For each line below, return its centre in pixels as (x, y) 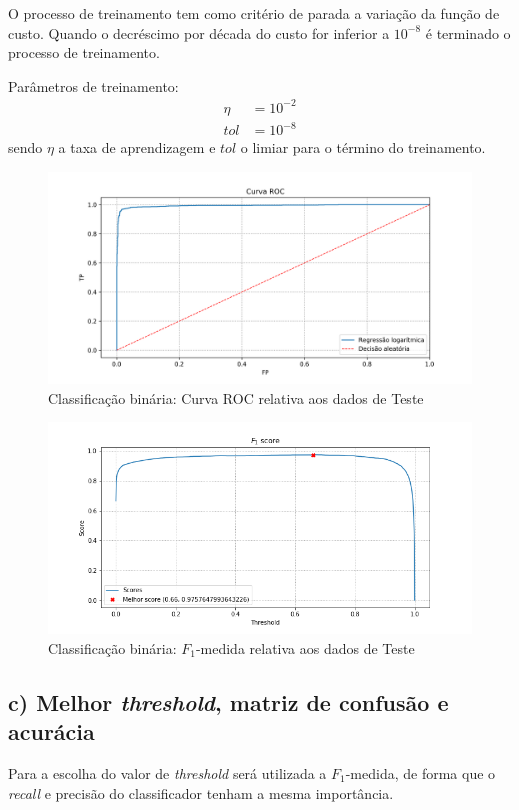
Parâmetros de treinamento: (93, 85)
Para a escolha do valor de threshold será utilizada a (167, 773)
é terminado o (468, 32)
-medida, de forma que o (420, 773)
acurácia (51, 731)
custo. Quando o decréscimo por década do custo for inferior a (199, 32)
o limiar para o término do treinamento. (363, 147)
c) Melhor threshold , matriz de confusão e (228, 701)
